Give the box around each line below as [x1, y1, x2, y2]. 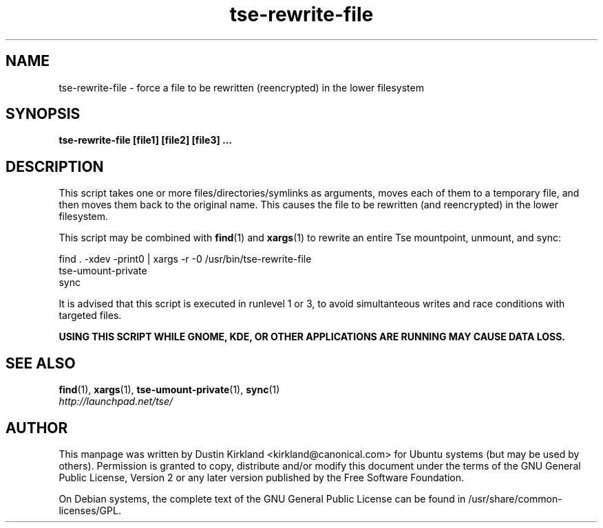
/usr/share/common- [468, 492, 562, 505]
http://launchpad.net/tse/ [59, 395, 173, 408]
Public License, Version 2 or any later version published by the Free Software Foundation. [59, 471, 465, 483]
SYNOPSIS [6, 105, 81, 123]
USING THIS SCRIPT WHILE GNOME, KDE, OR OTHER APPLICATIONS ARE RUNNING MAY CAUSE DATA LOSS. [59, 331, 566, 343]
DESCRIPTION [6, 157, 104, 175]
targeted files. [59, 309, 122, 322]
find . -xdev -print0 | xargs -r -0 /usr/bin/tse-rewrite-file [59, 253, 312, 265]
